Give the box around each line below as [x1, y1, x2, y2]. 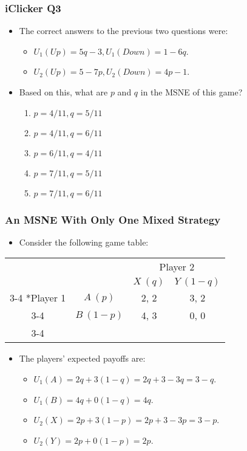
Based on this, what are [19, 86, 108, 98]
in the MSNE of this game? [140, 86, 243, 98]
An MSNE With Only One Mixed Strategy [5, 212, 221, 227]
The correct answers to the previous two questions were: [19, 24, 228, 37]
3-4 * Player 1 [10, 291, 66, 305]
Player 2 [159, 260, 195, 274]
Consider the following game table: [19, 235, 149, 248]
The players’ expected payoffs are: [19, 352, 146, 365]
